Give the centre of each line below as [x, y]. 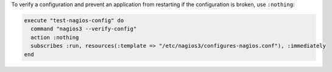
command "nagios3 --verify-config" [84, 29]
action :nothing [55, 37]
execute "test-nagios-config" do [74, 20]
